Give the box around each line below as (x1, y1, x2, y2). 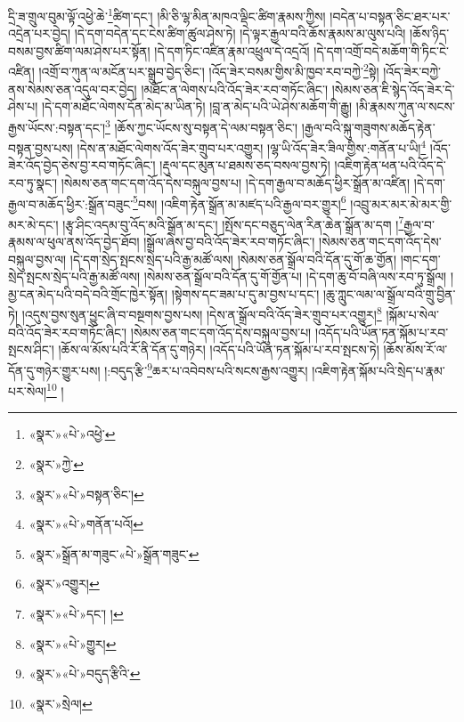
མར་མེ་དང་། (8, 215, 59, 233)
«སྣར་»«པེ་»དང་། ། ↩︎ (28, 604, 124, 622)
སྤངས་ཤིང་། (8, 340, 54, 359)
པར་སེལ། (8, 381, 47, 400)
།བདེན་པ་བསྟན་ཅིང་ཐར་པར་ (330, 6, 451, 25)
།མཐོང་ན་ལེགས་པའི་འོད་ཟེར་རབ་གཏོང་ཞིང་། (141, 79, 328, 98)
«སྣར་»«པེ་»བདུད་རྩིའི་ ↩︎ (28, 664, 141, 683)
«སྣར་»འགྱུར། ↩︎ (28, 574, 100, 593)
